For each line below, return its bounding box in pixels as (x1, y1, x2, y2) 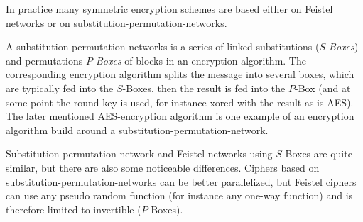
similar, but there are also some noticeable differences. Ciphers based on (6, 160, 320, 174)
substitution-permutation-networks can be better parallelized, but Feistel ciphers (6, 174, 357, 189)
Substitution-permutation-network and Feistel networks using (6, 146, 273, 161)
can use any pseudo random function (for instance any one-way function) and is (6, 188, 353, 203)
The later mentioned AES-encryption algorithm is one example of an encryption (6, 109, 354, 123)
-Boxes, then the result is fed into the (122, 80, 286, 95)
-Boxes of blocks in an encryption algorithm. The (92, 52, 306, 67)
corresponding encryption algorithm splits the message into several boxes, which (6, 67, 354, 82)
